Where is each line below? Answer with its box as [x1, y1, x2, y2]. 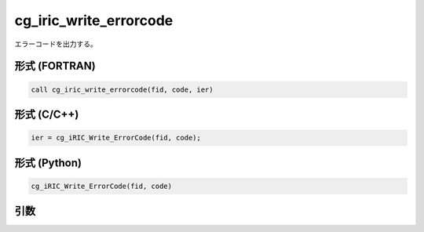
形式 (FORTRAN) [14, 60, 96, 73]
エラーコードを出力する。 [14, 39, 97, 49]
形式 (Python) [14, 156, 82, 169]
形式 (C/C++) [14, 107, 79, 121]
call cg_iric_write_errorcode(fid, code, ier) [31, 85, 214, 94]
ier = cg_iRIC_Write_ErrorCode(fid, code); [31, 133, 202, 143]
